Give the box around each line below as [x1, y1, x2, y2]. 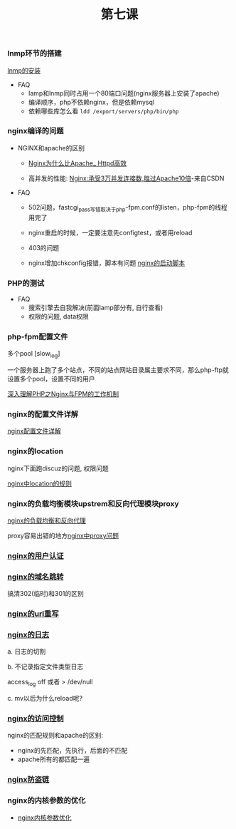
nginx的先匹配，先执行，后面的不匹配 [17, 746, 128, 755]
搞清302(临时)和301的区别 [7, 589, 84, 598]
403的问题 [28, 243, 60, 252]
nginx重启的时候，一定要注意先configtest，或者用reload [28, 228, 193, 237]
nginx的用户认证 [7, 550, 64, 560]
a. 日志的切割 [7, 647, 46, 656]
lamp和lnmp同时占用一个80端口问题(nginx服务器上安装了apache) [28, 88, 220, 97]
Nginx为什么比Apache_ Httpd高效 [28, 158, 127, 168]
